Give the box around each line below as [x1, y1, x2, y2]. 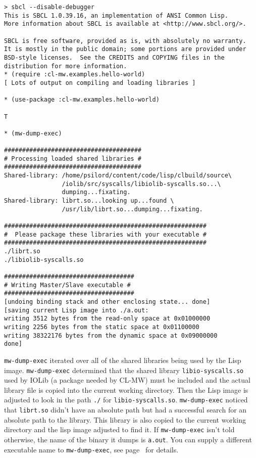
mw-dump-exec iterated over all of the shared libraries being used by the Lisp [4, 354, 241, 365]
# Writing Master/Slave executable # [4, 281, 131, 289]
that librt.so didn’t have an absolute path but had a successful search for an [4, 404, 247, 415]
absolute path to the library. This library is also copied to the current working [4, 414, 246, 425]
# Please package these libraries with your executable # [4, 231, 207, 238]
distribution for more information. [4, 62, 127, 70]
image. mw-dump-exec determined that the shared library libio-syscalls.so [4, 364, 244, 375]
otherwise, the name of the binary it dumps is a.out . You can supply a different [4, 434, 252, 444]
